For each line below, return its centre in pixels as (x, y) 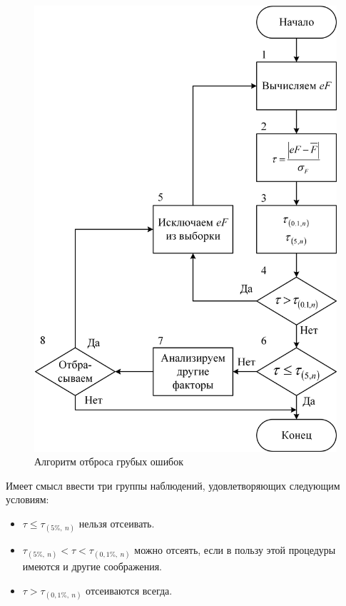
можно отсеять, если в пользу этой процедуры (235, 550)
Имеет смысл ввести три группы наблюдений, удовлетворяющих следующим (173, 485)
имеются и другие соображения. (92, 566)
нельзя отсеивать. (117, 524)
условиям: (27, 499)
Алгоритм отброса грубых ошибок (109, 461)
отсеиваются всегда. (129, 591)
